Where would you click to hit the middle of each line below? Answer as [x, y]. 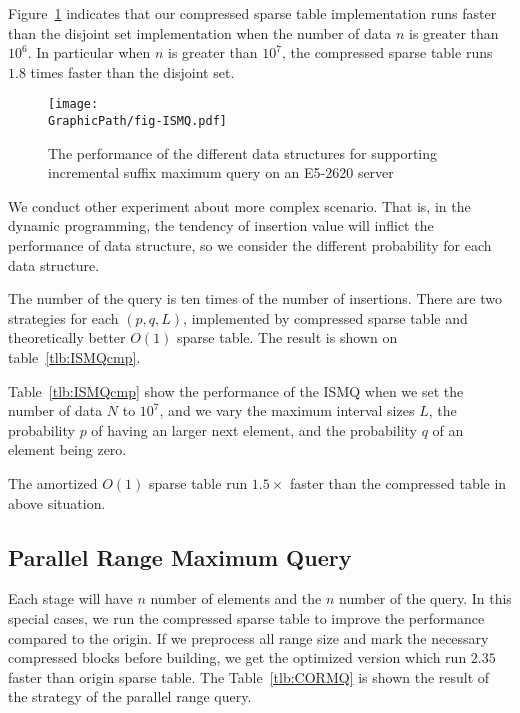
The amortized [53, 483]
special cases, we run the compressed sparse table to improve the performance [246, 617]
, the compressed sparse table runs [387, 52]
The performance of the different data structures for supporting [243, 152]
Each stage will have [70, 598]
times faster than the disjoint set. [132, 71]
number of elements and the [236, 598]
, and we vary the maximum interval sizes [287, 410]
